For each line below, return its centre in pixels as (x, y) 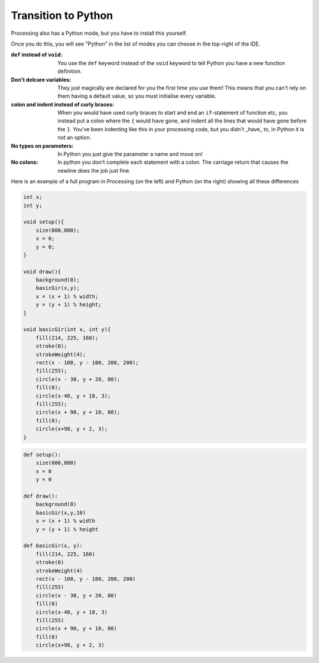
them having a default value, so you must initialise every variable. (137, 96)
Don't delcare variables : (41, 79)
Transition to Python (62, 15)
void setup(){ (44, 222)
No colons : (25, 162)
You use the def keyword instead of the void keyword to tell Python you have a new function (172, 63)
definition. (70, 72)
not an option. (74, 138)
